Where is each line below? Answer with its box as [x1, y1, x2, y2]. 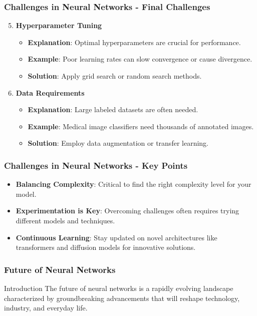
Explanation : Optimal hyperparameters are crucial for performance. [28, 37, 241, 47]
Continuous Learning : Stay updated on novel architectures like [16, 232, 217, 242]
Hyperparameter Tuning [16, 20, 102, 31]
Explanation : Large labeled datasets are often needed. [28, 104, 198, 115]
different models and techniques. [16, 215, 115, 225]
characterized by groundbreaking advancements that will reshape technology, [4, 292, 240, 303]
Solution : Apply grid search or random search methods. [28, 71, 202, 81]
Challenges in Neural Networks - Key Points [4, 159, 188, 171]
